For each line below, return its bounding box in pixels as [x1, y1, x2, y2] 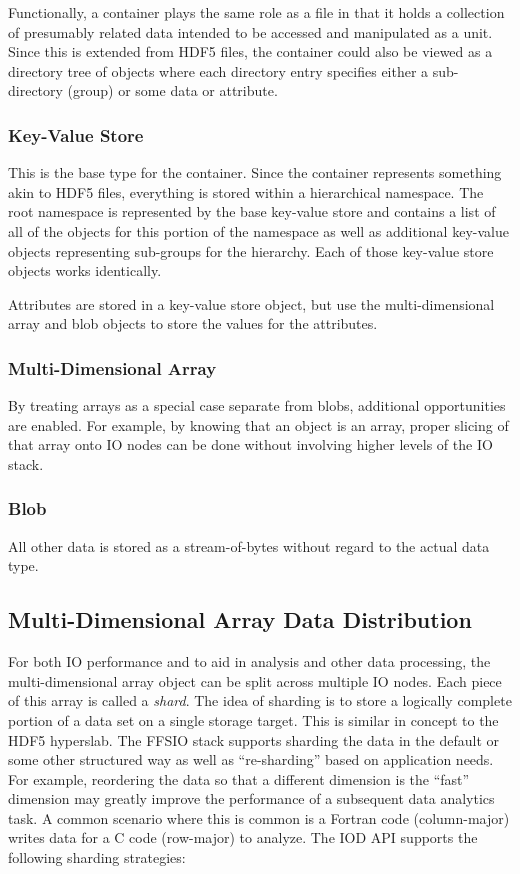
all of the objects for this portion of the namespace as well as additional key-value [8, 220, 509, 241]
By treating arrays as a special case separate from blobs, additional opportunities [8, 395, 506, 416]
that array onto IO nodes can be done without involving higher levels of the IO [8, 434, 493, 455]
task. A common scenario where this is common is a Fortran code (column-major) [8, 807, 510, 828]
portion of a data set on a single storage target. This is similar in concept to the [8, 709, 499, 730]
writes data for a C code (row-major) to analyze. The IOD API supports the [8, 827, 478, 848]
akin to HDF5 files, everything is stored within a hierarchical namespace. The [8, 181, 484, 202]
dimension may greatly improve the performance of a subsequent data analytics [8, 788, 495, 809]
